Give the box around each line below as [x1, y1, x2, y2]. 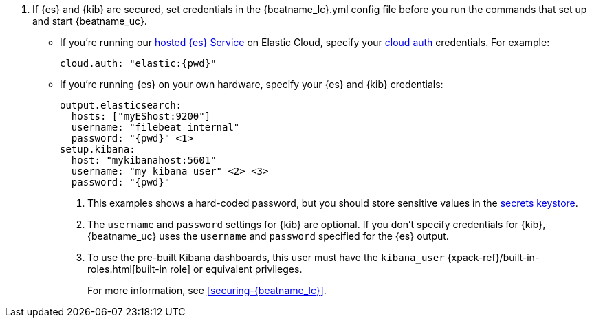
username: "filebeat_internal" [71, 122, 240, 133]
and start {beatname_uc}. [32, 15, 147, 27]
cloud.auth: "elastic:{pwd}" [60, 58, 217, 69]
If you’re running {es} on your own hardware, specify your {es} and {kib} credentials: [60, 78, 443, 90]
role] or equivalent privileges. [170, 263, 303, 275]
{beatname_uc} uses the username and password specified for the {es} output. [87, 230, 449, 242]
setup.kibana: [60, 144, 135, 155]
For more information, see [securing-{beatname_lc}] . [87, 285, 327, 296]
